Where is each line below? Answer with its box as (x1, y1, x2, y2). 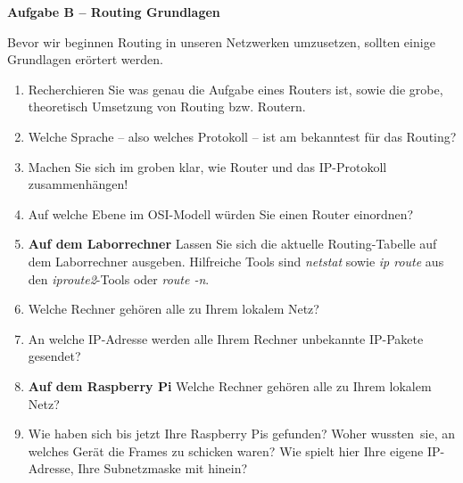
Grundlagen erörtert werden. (7, 50, 163, 69)
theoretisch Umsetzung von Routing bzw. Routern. (28, 97, 306, 116)
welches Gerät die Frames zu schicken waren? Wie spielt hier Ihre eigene (28, 441, 424, 460)
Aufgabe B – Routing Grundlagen (7, 3, 220, 20)
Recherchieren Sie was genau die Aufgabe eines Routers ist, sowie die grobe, (28, 79, 443, 98)
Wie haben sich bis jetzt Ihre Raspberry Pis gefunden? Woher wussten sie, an (28, 424, 456, 443)
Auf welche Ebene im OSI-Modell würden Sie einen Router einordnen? (28, 204, 414, 223)
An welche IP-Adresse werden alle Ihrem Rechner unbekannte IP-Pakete (28, 329, 424, 348)
